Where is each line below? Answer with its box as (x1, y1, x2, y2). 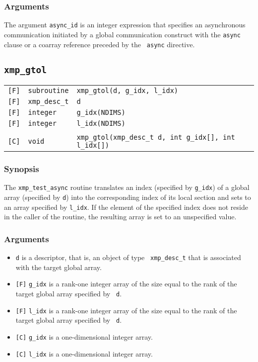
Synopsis (4, 162, 39, 175)
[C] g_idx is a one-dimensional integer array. (15, 331, 153, 342)
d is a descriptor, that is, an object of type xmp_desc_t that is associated (15, 252, 241, 262)
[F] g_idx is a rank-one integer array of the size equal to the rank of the (15, 278, 237, 289)
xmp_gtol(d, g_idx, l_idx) (76, 86, 179, 94)
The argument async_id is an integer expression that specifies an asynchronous (4, 19, 246, 30)
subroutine (28, 86, 69, 94)
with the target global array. (15, 262, 102, 272)
